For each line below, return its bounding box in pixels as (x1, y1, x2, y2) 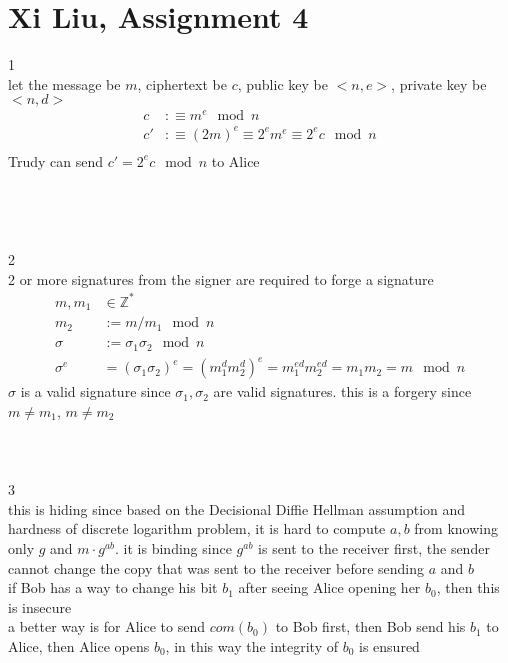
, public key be (237, 73, 328, 94)
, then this (436, 577, 500, 598)
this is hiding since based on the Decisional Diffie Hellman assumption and (8, 498, 466, 519)
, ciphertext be (137, 73, 227, 94)
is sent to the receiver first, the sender (258, 537, 490, 558)
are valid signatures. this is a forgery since (213, 381, 472, 402)
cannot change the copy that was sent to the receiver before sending (8, 557, 425, 578)
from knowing (414, 518, 498, 539)
